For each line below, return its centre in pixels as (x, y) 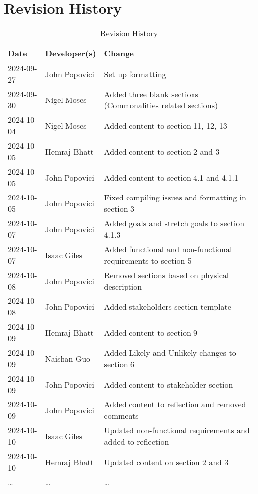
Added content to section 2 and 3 (162, 151)
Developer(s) (70, 53)
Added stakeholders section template (167, 306)
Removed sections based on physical (166, 275)
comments (121, 416)
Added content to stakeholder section (168, 384)
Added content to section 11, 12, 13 (165, 125)
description (123, 287)
